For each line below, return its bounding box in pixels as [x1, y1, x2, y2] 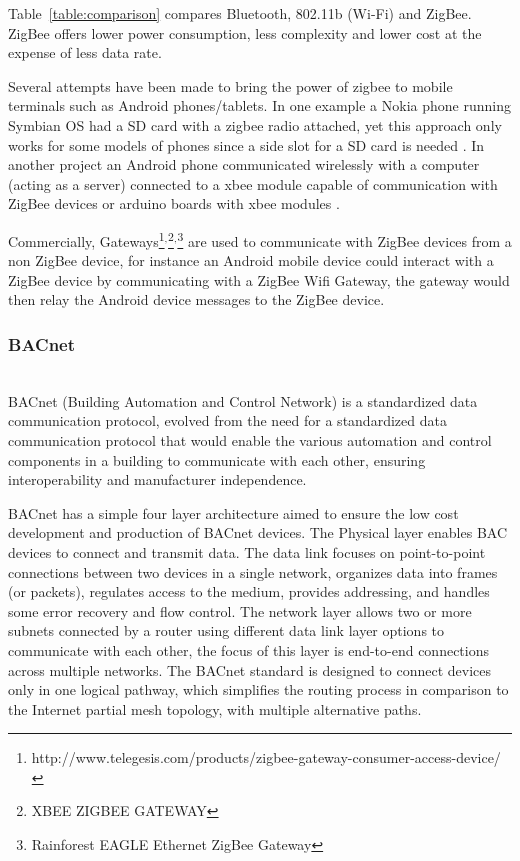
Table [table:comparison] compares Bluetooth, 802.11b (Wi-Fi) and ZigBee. [8, 3, 472, 23]
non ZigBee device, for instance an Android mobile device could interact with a [8, 250, 494, 271]
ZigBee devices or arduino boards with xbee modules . [8, 193, 340, 214]
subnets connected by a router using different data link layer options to [8, 620, 445, 641]
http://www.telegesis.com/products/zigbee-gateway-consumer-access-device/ [31, 747, 501, 768]
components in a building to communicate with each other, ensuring [8, 449, 426, 470]
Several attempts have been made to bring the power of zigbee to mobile [8, 75, 453, 96]
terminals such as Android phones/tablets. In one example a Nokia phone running [8, 95, 511, 116]
